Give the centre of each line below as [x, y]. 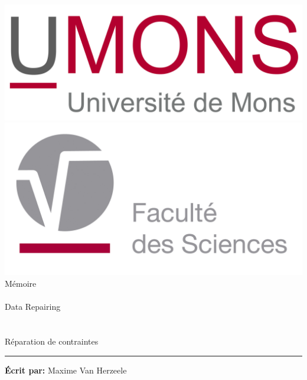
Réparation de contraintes [52, 341]
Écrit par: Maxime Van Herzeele [66, 370]
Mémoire [21, 283]
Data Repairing [33, 307]
